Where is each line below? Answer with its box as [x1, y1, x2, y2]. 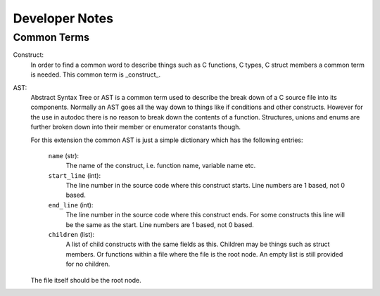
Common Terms [13, 31, 89, 44]
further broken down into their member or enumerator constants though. [30, 123, 241, 131]
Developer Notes [13, 11, 114, 26]
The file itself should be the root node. [30, 276, 142, 284]
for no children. [65, 260, 110, 269]
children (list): [48, 231, 95, 239]
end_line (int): [48, 200, 94, 209]
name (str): [48, 151, 80, 160]
